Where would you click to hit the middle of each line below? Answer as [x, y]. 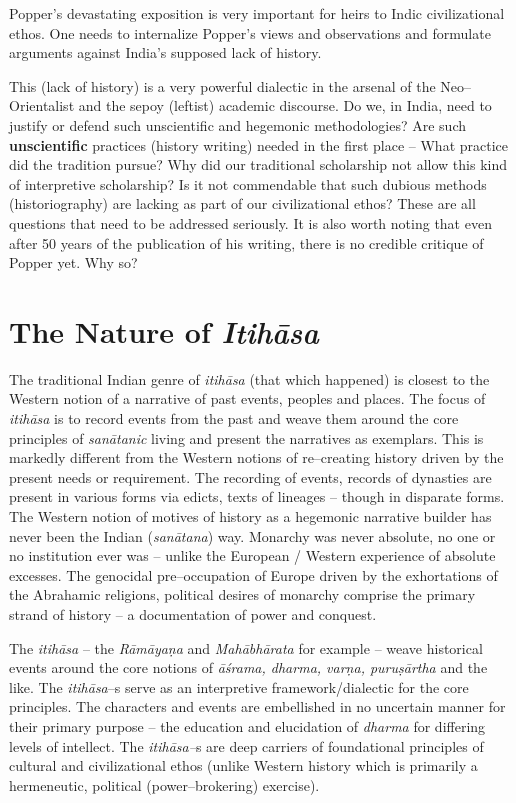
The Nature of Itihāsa [164, 331]
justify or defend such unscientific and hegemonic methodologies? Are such [238, 124]
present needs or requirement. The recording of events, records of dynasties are [250, 476]
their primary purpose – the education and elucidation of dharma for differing [247, 725]
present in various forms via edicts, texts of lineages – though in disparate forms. [257, 496]
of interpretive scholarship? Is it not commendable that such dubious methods [248, 183]
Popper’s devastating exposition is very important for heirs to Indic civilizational [257, 13]
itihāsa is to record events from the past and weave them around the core [234, 418]
